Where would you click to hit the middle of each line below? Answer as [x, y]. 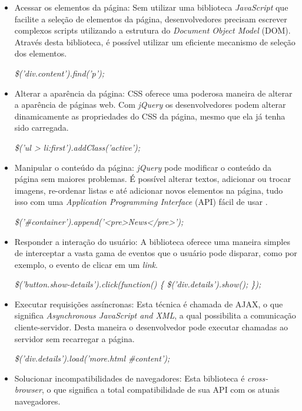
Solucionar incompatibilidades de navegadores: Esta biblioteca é [130, 378]
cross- [258, 378]
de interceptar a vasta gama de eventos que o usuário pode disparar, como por [156, 253]
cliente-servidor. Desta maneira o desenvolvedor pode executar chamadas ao [151, 327]
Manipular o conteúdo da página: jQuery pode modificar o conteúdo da [143, 167]
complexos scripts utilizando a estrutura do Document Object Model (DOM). [152, 30]
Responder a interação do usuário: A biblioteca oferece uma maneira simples [152, 241]
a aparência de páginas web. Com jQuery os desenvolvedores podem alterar [150, 105]
